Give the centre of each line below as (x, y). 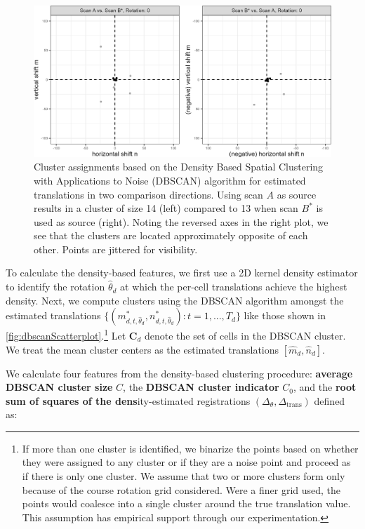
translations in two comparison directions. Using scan (148, 194)
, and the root (325, 387)
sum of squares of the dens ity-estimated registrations (128, 400)
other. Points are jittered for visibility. (116, 249)
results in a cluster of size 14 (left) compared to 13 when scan (166, 208)
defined (330, 400)
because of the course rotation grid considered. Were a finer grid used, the (181, 489)
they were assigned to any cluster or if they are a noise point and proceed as (186, 462)
